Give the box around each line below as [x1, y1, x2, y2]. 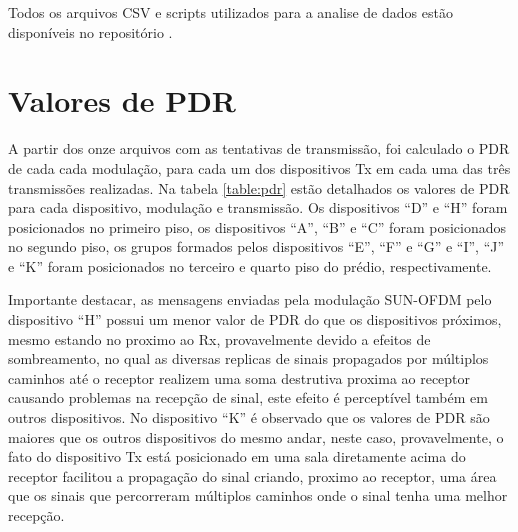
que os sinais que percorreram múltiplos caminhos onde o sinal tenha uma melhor [8, 485, 508, 506]
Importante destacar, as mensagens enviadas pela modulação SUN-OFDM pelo [8, 289, 492, 310]
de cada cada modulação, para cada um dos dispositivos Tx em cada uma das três [8, 157, 511, 178]
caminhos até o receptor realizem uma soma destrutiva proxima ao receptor [8, 367, 471, 388]
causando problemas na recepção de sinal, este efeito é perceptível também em [8, 387, 488, 408]
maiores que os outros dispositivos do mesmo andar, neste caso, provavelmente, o [8, 426, 504, 447]
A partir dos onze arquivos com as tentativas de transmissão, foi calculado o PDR [8, 138, 510, 159]
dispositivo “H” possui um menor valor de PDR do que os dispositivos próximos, [8, 309, 502, 330]
